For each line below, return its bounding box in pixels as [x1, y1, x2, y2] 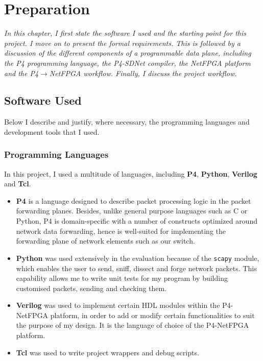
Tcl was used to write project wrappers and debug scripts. [16, 347, 199, 357]
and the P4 [4, 67, 39, 78]
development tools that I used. [4, 126, 100, 137]
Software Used [4, 92, 82, 108]
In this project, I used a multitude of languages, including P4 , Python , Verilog [4, 168, 257, 179]
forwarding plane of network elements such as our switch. [16, 235, 195, 246]
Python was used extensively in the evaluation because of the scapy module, [16, 252, 259, 263]
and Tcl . [4, 178, 31, 189]
